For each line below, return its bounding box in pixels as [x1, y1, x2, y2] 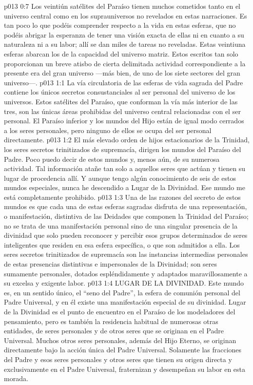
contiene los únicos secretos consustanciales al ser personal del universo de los [4, 87, 235, 97]
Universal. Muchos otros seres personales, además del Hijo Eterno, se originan [4, 335, 236, 345]
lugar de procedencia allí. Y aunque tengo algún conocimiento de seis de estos [4, 173, 236, 183]
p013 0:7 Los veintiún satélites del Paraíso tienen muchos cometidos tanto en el [4, 1, 241, 11]
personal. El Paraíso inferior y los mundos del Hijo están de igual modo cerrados [4, 115, 244, 126]
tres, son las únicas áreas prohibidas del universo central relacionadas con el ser [4, 106, 241, 116]
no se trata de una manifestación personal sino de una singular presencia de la [4, 220, 237, 231]
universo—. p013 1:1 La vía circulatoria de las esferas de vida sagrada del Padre [4, 77, 243, 87]
